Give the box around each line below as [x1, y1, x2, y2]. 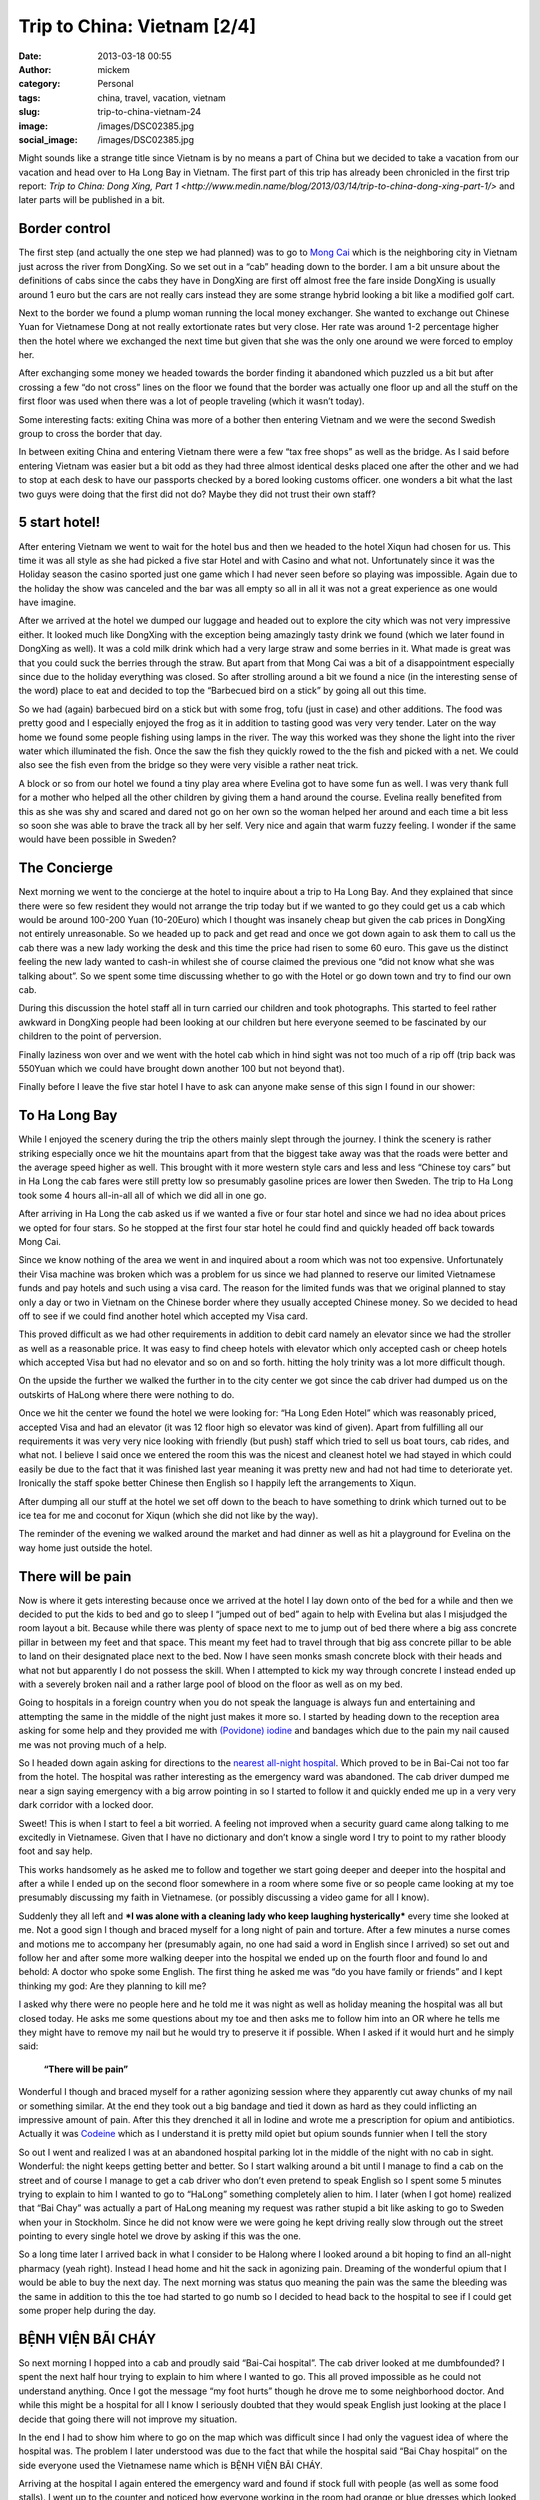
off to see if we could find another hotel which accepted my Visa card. [18, 1310, 309, 1322]
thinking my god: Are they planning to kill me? [18, 1980, 207, 1992]
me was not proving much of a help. [18, 1738, 167, 1750]
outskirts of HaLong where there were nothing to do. [18, 1388, 235, 1400]
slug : [18, 106, 40, 118]
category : [18, 78, 61, 90]
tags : [18, 91, 41, 104]
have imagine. [18, 596, 77, 609]
